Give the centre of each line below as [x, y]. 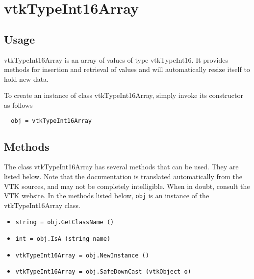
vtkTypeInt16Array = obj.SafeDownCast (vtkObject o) [103, 272]
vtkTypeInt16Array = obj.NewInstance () [82, 255]
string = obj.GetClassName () [65, 222]
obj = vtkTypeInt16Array [51, 121]
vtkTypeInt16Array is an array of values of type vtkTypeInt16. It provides [116, 59]
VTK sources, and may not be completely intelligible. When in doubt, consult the [127, 186]
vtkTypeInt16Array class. [42, 205]
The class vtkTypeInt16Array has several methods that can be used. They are [121, 167]
